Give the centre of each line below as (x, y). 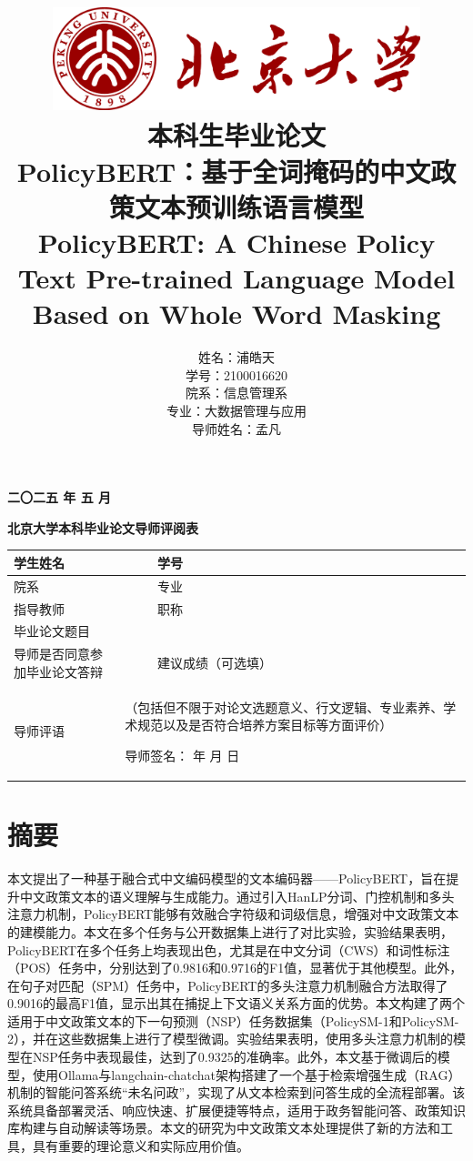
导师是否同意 (52, 654)
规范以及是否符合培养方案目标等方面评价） (265, 725)
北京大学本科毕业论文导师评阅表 (103, 527)
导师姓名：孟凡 (236, 428)
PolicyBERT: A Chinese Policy (236, 242)
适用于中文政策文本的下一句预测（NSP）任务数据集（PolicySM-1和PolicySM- (233, 1020)
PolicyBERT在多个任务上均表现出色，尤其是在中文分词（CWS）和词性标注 (229, 949)
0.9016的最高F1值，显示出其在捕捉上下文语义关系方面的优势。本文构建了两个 (236, 1003)
